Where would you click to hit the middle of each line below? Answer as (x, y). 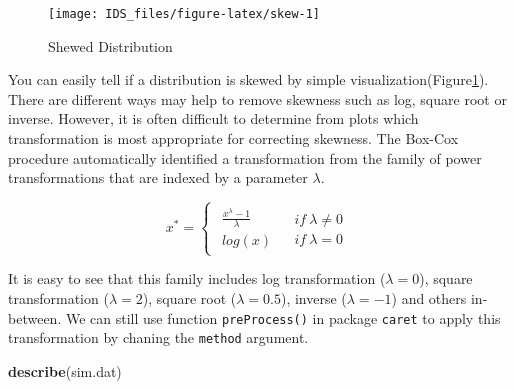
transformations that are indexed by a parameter (158, 177)
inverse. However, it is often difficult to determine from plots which (213, 118)
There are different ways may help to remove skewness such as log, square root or (257, 98)
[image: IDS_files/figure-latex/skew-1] (184, 14)
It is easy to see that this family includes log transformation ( (197, 278)
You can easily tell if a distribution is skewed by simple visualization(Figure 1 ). (248, 79)
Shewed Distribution (110, 45)
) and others (429, 297)
